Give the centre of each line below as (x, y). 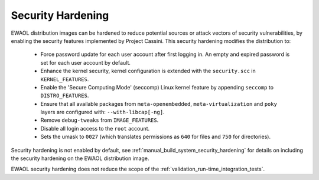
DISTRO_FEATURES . (65, 96)
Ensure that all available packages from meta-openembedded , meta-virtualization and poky (159, 104)
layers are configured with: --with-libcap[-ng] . (102, 112)
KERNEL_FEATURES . (65, 79)
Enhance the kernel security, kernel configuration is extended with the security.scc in (148, 71)
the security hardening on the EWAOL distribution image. (80, 158)
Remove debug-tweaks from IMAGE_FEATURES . (100, 120)
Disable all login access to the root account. (95, 128)
